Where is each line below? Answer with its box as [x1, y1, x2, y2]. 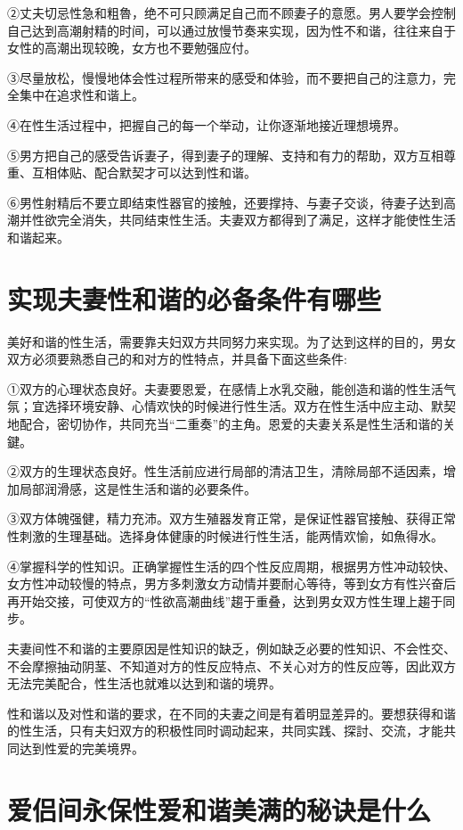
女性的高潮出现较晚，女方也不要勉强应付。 [7, 38, 256, 57]
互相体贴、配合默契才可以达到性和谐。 [31, 163, 256, 182]
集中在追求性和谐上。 [19, 86, 144, 104]
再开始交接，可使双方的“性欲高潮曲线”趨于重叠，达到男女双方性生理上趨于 [7, 591, 443, 610]
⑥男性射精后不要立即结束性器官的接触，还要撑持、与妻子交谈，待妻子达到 [7, 193, 443, 211]
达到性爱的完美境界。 [19, 738, 144, 757]
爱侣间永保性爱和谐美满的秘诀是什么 [7, 791, 432, 827]
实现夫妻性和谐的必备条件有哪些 [7, 280, 382, 316]
